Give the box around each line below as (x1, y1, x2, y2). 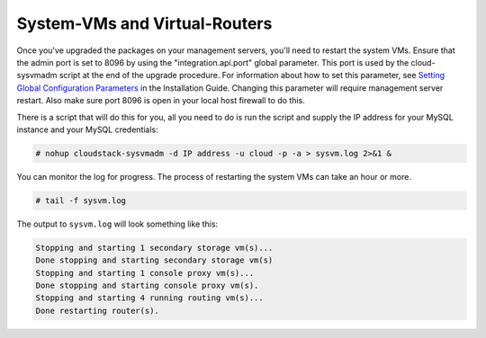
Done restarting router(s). (35, 306, 159, 316)
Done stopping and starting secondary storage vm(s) (35, 255, 274, 265)
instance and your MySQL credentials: (16, 124, 159, 135)
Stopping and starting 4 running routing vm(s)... (35, 293, 265, 303)
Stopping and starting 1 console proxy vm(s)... (35, 268, 255, 278)
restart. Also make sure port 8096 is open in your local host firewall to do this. (16, 95, 305, 106)
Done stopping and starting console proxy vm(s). (35, 280, 259, 290)
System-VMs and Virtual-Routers (16, 13, 273, 33)
